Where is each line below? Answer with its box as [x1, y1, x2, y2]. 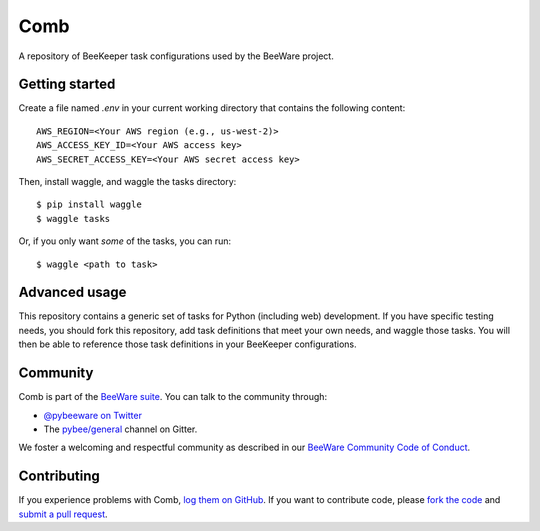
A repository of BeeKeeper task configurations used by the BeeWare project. [18, 50, 334, 62]
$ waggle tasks [36, 213, 111, 224]
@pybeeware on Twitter [43, 409, 142, 421]
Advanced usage [18, 284, 127, 301]
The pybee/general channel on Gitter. [43, 423, 198, 435]
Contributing [18, 468, 100, 485]
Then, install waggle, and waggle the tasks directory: [18, 176, 237, 188]
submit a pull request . [18, 508, 109, 520]
